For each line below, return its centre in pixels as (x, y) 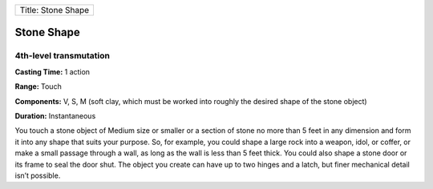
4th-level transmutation (62, 56)
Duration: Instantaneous (55, 115)
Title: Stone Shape (55, 10)
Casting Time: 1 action (53, 71)
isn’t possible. (38, 175)
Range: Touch (38, 86)
